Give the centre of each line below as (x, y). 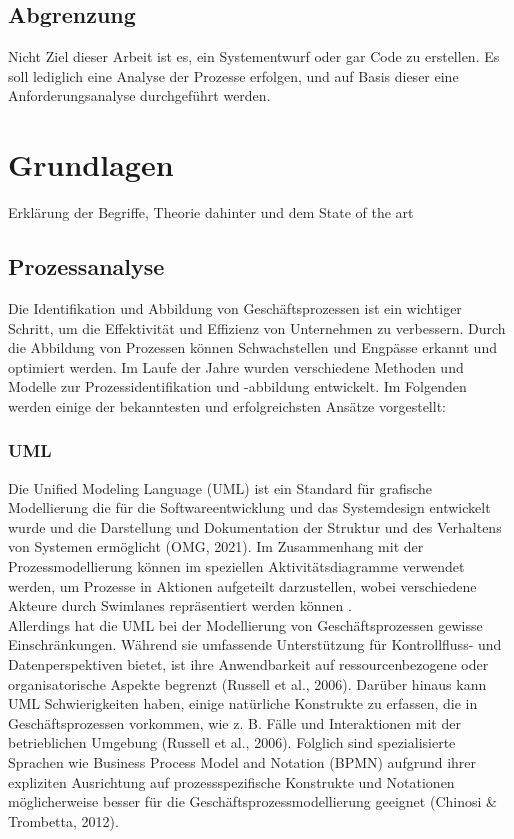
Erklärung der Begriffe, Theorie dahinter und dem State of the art (211, 212)
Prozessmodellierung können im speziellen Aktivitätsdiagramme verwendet (236, 566)
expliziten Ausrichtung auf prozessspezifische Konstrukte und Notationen (231, 781)
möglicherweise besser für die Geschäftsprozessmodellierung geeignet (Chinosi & (252, 801)
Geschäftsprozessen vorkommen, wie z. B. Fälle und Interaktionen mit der (234, 722)
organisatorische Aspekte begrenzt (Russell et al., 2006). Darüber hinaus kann (247, 683)
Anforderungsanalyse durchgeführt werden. (139, 95)
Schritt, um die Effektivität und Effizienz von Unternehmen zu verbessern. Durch (257, 327)
